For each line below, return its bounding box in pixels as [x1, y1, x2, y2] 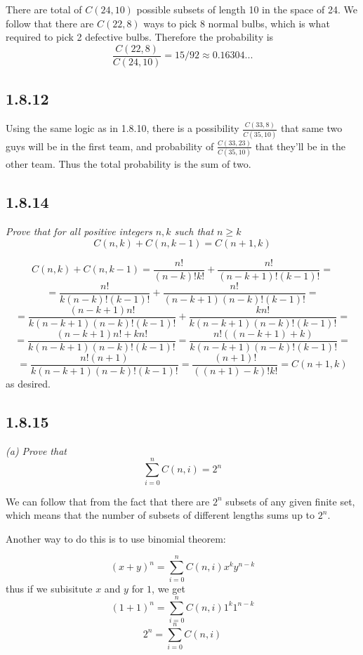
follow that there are [6, 15, 94, 30]
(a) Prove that [6, 443, 67, 458]
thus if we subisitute [6, 581, 93, 596]
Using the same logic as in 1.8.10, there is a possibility [6, 121, 239, 135]
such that [174, 224, 214, 239]
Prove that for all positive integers [6, 224, 152, 239]
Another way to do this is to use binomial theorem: [6, 531, 226, 545]
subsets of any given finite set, [225, 494, 355, 508]
